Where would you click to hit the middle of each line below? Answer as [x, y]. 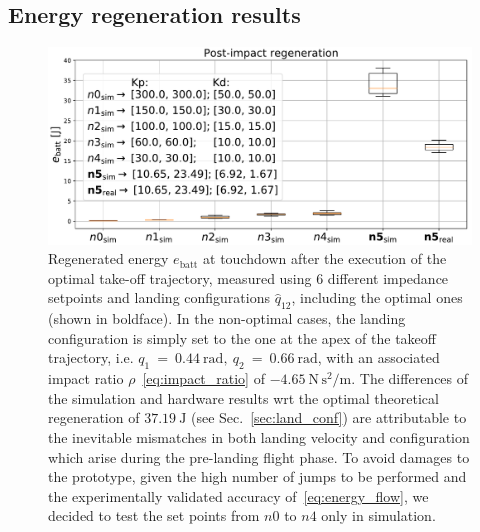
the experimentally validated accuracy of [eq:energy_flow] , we [238, 495]
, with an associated [378, 357]
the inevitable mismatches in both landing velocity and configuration [259, 437]
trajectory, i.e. [91, 357]
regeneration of [94, 417]
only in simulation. [378, 515]
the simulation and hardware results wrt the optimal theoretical [243, 397]
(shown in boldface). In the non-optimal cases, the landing [227, 318]
